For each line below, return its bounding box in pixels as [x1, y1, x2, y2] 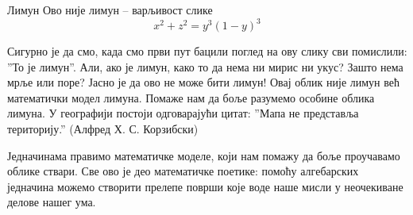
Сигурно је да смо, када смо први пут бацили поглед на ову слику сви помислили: [7, 43, 407, 60]
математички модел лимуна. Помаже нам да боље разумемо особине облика [7, 89, 375, 106]
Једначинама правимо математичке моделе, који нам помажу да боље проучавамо [7, 147, 400, 163]
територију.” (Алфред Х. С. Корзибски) [7, 121, 199, 137]
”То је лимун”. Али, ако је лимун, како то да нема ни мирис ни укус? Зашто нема [7, 58, 403, 75]
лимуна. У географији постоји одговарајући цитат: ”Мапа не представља [7, 105, 359, 121]
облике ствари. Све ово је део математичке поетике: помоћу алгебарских [7, 163, 359, 179]
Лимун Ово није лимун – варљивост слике [7, 2, 213, 17]
